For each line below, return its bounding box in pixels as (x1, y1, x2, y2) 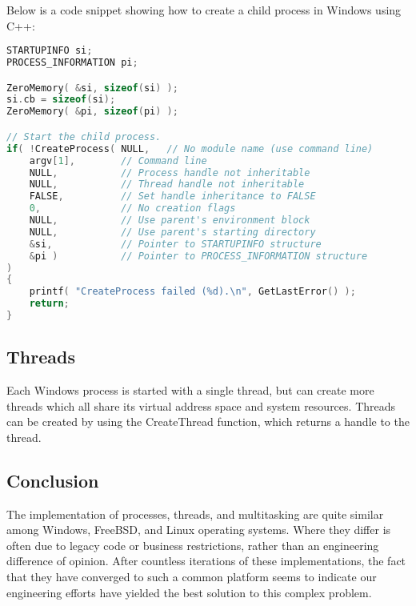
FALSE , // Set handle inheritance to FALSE (29, 191, 316, 203)
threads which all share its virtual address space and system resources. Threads (6, 397, 396, 414)
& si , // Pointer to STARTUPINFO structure (29, 238, 322, 250)
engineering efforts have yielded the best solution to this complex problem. (6, 584, 372, 600)
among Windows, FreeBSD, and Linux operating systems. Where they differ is (6, 521, 391, 538)
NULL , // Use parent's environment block (29, 215, 310, 226)
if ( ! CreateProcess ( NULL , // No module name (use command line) (6, 142, 374, 155)
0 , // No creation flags (29, 203, 236, 215)
